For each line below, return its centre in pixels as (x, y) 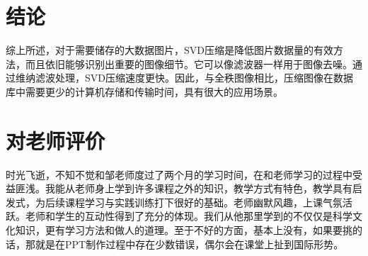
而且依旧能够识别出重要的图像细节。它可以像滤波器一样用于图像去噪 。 (189, 63)
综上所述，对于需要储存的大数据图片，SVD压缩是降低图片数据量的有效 (169, 50)
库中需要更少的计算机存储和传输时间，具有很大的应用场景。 (144, 91)
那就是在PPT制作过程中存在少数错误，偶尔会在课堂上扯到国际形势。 (184, 244)
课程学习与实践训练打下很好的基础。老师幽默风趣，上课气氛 (203, 202)
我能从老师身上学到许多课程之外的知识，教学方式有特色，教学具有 (199, 188)
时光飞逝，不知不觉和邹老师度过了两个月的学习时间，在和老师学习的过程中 (179, 174)
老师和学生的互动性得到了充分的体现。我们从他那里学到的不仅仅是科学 (189, 216)
